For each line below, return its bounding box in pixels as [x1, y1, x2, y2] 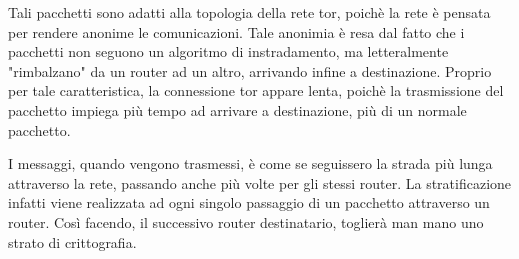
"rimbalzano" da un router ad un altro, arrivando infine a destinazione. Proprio [8, 60, 492, 81]
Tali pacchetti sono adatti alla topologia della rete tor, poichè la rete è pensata [8, 2, 491, 22]
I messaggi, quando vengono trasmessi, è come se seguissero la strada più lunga [8, 153, 493, 174]
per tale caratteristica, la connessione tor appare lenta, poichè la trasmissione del [8, 80, 504, 101]
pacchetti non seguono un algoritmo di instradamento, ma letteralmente [8, 41, 449, 62]
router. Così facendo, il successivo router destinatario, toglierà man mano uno [8, 211, 484, 232]
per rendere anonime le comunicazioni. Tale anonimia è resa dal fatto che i [8, 21, 465, 42]
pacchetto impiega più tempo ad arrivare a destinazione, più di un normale [8, 99, 467, 120]
